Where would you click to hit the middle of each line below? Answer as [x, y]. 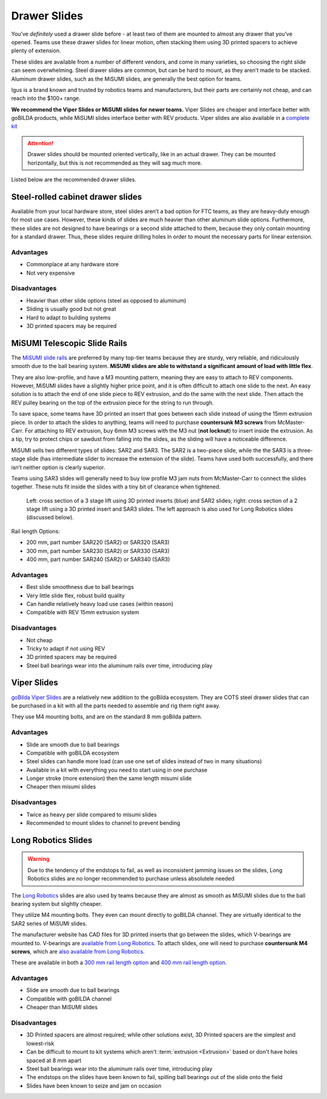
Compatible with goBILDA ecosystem [73, 753]
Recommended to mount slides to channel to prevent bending [103, 822]
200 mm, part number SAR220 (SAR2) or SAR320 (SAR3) [98, 542]
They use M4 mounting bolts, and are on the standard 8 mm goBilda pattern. [107, 717]
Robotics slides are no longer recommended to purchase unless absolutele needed [131, 879]
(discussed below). [50, 517]
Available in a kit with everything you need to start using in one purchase [117, 770]
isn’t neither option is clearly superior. [58, 467]
